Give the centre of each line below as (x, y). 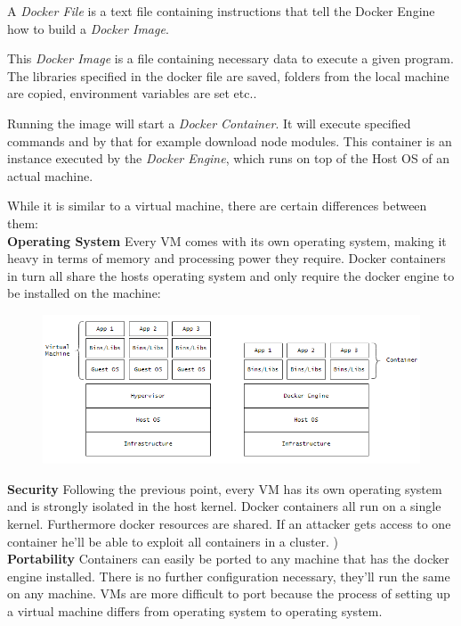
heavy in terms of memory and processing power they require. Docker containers (226, 258)
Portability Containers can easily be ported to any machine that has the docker (228, 559)
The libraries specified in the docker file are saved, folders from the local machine (228, 75)
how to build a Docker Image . (88, 28)
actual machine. (50, 175)
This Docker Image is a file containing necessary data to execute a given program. (230, 58)
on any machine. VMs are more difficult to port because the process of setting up (229, 593)
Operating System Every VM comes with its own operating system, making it (227, 240)
